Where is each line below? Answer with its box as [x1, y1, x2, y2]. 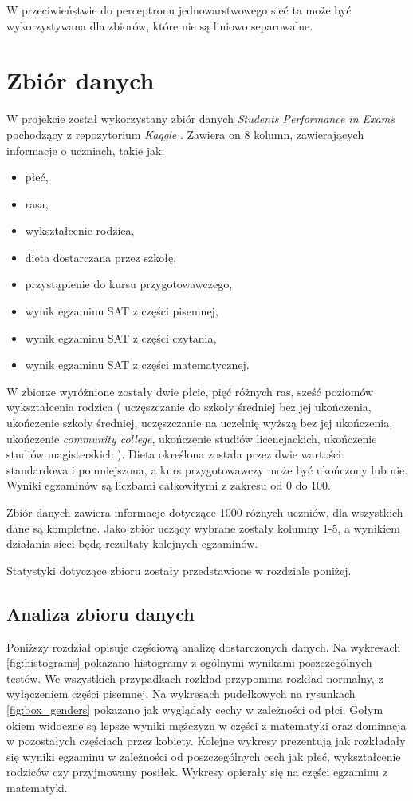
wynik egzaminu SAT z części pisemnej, [25, 303, 218, 319]
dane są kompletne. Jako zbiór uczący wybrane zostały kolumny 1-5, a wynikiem [6, 519, 400, 536]
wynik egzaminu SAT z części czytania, [25, 329, 217, 346]
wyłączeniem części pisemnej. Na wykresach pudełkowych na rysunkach [6, 685, 356, 702]
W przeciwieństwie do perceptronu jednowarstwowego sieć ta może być [6, 2, 352, 18]
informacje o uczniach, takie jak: [6, 141, 165, 158]
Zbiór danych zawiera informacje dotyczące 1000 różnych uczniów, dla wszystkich [6, 504, 403, 520]
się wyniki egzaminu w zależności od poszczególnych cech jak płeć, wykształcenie [6, 747, 401, 764]
